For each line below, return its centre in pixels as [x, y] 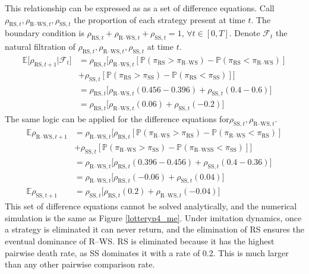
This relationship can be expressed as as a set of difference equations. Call [140, 8]
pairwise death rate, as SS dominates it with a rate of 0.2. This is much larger [147, 252]
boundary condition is [45, 33]
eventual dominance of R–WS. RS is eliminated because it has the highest [140, 241]
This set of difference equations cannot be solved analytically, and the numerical [151, 206]
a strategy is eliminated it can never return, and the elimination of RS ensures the [154, 229]
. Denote [245, 33]
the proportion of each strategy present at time [160, 19]
